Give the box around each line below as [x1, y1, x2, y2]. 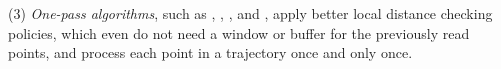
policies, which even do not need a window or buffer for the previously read [8, 22, 470, 43]
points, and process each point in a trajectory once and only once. [8, 42, 413, 63]
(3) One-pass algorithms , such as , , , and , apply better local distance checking [8, 3, 493, 23]
